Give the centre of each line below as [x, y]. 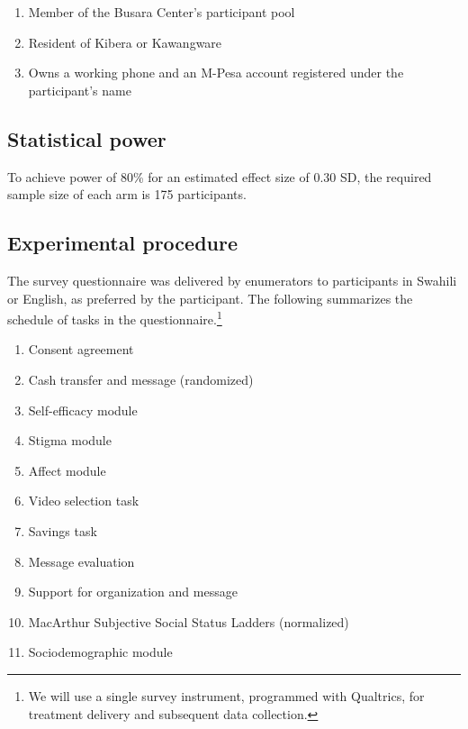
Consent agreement [81, 349]
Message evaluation [81, 561]
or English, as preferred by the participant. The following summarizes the [210, 298]
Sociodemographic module [100, 652]
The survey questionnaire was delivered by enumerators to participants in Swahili [232, 280]
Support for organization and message [133, 592]
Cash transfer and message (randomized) [141, 379]
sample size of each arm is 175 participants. [127, 194]
